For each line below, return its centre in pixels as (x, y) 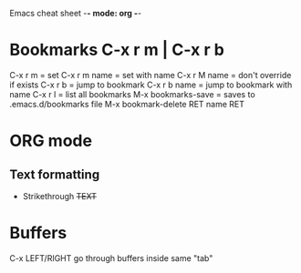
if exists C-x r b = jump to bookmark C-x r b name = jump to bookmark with (151, 85)
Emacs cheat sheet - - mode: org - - (76, 13)
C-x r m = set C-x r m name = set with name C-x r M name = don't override (150, 75)
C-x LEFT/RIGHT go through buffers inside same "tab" (111, 258)
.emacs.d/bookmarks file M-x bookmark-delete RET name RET (127, 104)
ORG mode (51, 141)
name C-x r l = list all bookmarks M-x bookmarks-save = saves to (132, 94)
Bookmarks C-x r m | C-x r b (117, 50)
